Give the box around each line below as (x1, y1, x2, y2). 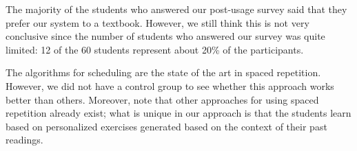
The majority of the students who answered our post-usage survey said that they (6, 2, 347, 16)
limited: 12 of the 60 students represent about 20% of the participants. (6, 42, 304, 56)
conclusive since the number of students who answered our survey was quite (6, 29, 325, 43)
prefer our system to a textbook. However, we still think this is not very (6, 15, 309, 30)
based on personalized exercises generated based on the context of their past (6, 119, 327, 133)
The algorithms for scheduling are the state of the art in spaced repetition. (6, 65, 321, 80)
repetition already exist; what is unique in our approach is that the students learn (6, 106, 351, 120)
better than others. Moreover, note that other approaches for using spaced (6, 92, 319, 106)
